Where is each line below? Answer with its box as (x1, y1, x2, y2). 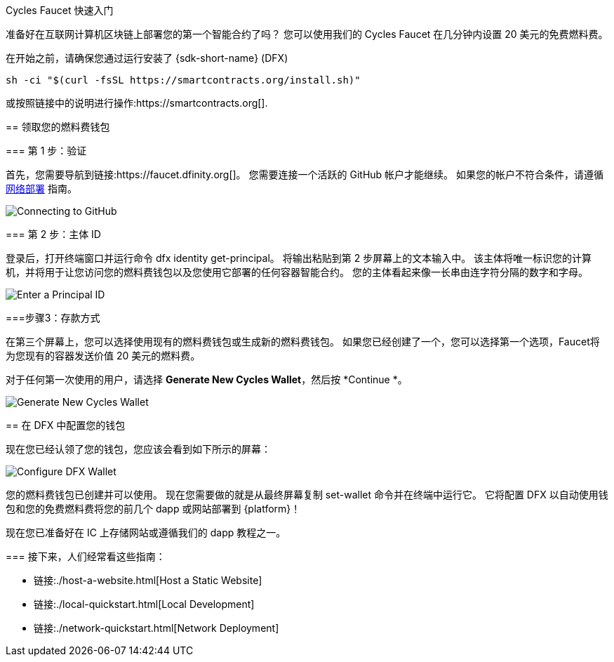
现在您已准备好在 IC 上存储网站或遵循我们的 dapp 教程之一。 (6, 527, 286, 538)
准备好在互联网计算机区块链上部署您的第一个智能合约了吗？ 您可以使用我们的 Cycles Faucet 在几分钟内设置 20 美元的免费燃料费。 (6, 28, 608, 40)
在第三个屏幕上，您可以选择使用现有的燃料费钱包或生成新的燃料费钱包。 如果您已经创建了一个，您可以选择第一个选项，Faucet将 (6, 336, 600, 347)
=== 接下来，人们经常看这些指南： (6, 550, 166, 562)
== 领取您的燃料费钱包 (6, 121, 110, 133)
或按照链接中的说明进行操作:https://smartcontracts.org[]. (6, 97, 268, 109)
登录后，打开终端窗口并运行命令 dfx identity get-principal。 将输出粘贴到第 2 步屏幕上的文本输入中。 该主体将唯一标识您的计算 (6, 252, 592, 264)
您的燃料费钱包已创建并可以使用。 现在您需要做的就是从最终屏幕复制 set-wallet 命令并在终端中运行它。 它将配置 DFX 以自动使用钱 (6, 489, 608, 501)
